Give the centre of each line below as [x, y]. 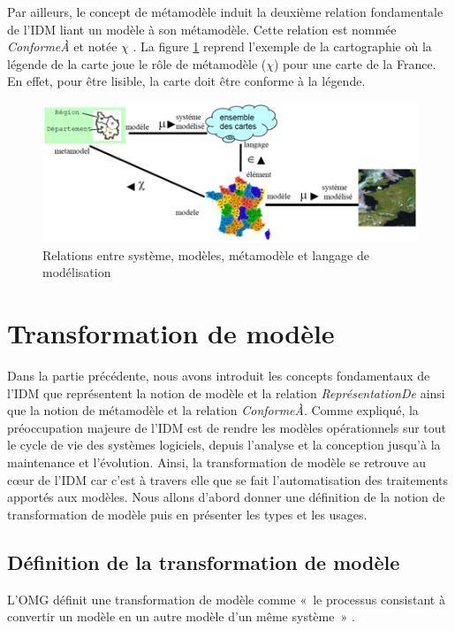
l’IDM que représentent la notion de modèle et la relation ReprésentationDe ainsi [226, 392]
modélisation [77, 272]
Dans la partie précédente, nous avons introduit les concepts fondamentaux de [219, 376]
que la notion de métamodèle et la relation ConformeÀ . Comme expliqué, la [213, 410]
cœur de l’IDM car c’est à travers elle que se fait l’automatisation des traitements [227, 479]
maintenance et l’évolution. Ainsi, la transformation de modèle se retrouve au [217, 462]
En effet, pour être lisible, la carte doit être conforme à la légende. [186, 81]
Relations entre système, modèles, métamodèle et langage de [206, 254]
